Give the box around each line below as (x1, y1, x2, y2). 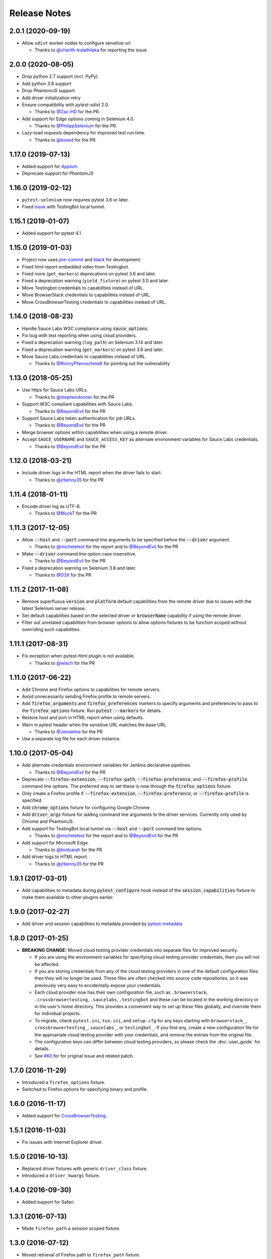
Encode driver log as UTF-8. (22, 503, 81, 509)
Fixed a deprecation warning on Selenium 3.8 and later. (22, 565, 137, 571)
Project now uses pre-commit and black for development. (22, 257, 142, 263)
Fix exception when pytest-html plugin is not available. (22, 653, 135, 659)
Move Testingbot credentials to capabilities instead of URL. (22, 285, 145, 291)
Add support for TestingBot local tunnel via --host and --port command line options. (22, 825, 203, 831)
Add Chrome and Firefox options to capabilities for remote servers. (22, 686, 161, 692)
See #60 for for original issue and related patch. (34, 1053, 134, 1059)
